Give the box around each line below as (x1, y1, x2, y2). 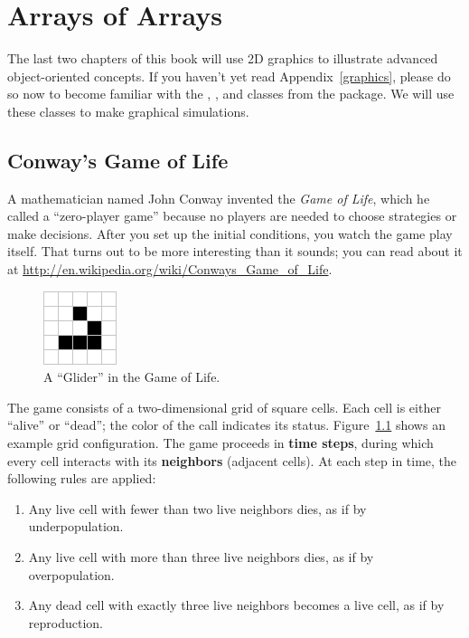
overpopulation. (28, 565, 115, 584)
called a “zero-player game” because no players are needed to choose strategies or (7, 206, 457, 225)
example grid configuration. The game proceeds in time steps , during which (7, 433, 434, 452)
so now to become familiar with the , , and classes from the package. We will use (7, 84, 455, 103)
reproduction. (28, 613, 103, 632)
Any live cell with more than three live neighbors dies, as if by (28, 548, 374, 567)
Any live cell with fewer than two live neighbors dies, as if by (28, 499, 367, 518)
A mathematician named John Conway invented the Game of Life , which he (7, 188, 430, 207)
